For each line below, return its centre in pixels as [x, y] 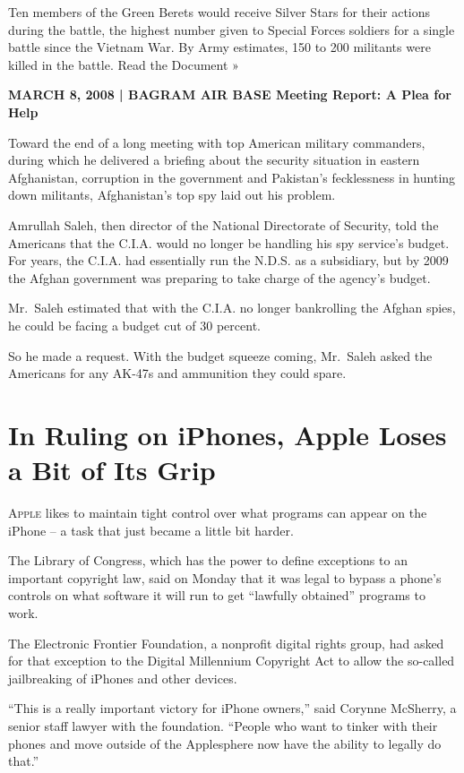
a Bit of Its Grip [112, 470]
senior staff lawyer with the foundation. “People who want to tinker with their [223, 725]
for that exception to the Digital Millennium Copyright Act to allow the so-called [232, 661]
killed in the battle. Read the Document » [124, 64]
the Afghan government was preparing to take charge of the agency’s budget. [219, 277]
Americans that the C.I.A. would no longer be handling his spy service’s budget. [229, 242]
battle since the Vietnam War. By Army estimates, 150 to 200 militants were [219, 47]
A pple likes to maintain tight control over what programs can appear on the [218, 512]
